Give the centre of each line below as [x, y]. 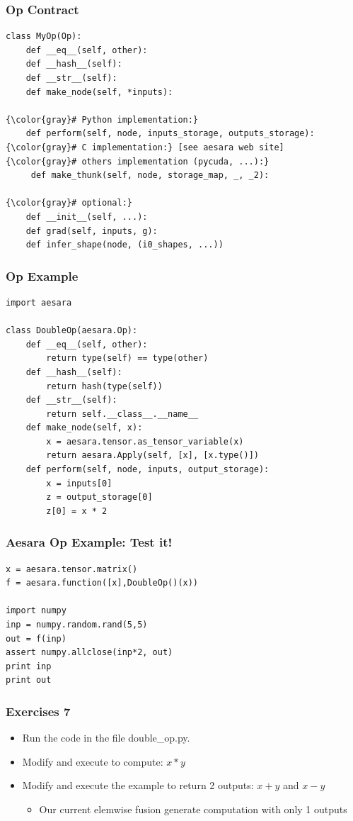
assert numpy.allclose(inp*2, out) [89, 653]
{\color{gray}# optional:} [69, 203]
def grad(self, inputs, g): [92, 231]
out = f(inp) [36, 638]
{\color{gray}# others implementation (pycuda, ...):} [138, 161]
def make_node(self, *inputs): [99, 92]
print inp [29, 666]
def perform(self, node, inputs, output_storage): [147, 470]
